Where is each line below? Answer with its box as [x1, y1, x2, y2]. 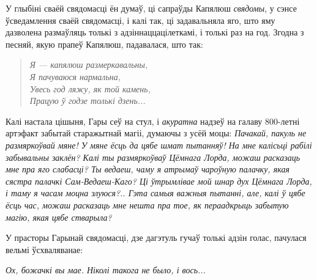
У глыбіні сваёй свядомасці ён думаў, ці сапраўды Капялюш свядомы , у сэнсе [6, 2, 297, 14]
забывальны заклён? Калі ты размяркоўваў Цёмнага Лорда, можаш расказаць [6, 150, 300, 163]
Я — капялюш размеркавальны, [29, 58, 148, 71]
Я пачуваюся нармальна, [29, 70, 121, 83]
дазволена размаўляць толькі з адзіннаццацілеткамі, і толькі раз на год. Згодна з [6, 26, 304, 39]
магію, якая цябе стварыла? [6, 210, 112, 223]
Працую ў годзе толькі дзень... [29, 94, 146, 107]
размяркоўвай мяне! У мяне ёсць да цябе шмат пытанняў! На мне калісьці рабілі [6, 138, 312, 151]
